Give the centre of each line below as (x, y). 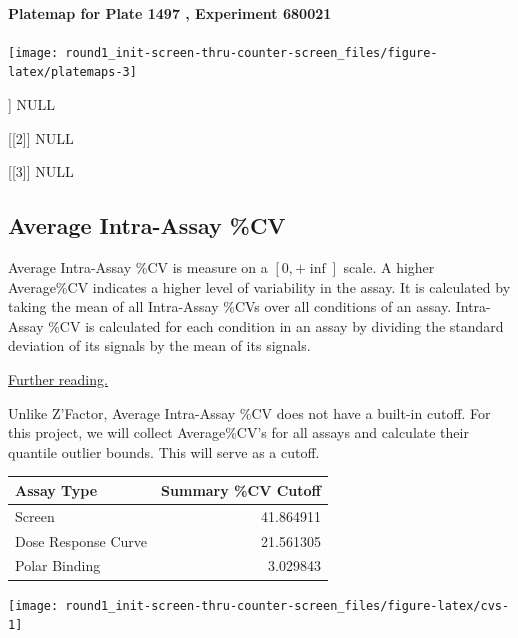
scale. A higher (389, 267)
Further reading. (58, 379)
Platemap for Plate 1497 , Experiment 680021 (170, 12)
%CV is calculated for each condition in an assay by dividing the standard (276, 325)
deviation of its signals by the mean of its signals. (159, 345)
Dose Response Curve (81, 540)
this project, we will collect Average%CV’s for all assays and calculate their (238, 432)
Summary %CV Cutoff (241, 489)
